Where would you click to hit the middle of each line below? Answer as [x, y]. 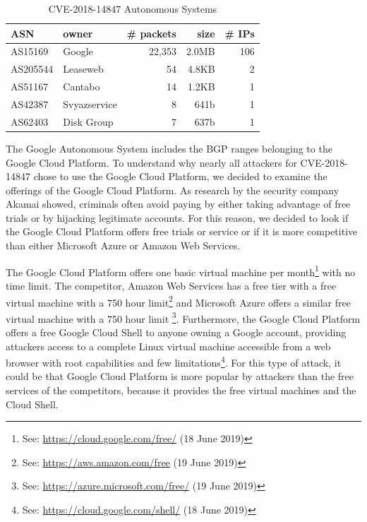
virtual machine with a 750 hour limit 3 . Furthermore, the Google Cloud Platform [183, 317]
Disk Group [88, 121]
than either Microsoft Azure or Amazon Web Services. [123, 245]
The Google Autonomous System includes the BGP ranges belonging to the [169, 148]
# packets [151, 33]
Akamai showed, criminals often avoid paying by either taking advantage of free [178, 204]
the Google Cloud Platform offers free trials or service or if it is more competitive [182, 231]
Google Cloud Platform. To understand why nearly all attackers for [151, 162]
